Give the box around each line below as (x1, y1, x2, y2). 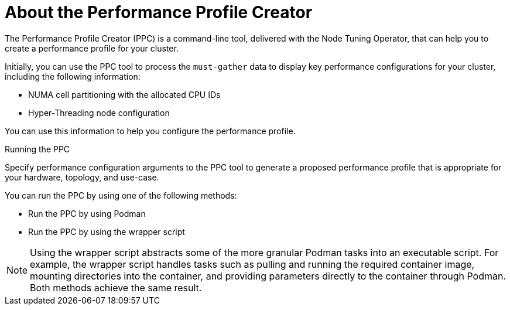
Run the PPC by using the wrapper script (28, 226, 185, 237)
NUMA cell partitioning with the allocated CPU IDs (28, 89, 221, 100)
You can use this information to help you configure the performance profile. (5, 125, 296, 136)
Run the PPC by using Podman (28, 208, 146, 219)
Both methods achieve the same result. (30, 281, 202, 294)
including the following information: (5, 71, 141, 81)
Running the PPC (5, 144, 70, 154)
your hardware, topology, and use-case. (5, 172, 159, 182)
